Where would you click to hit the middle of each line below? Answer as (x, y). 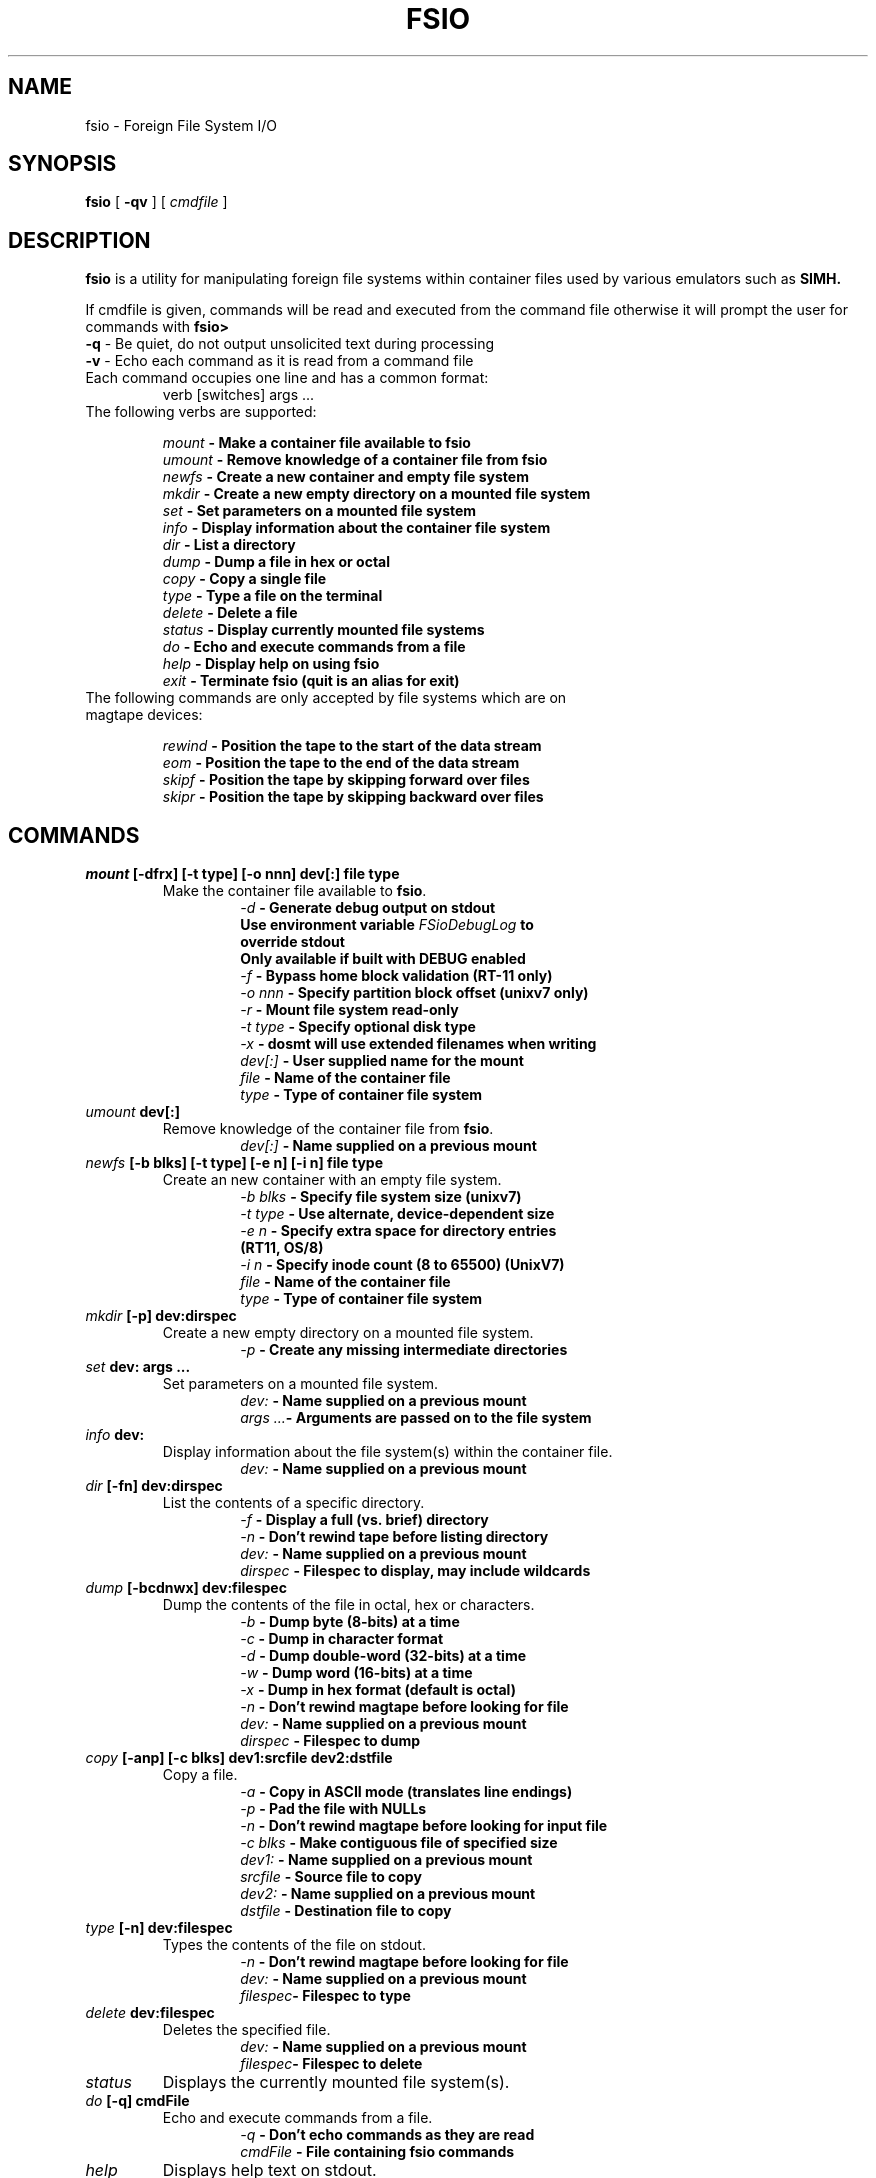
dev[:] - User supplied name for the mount (382, 1061)
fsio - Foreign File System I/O (181, 125)
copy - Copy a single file (244, 579)
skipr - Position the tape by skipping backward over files (353, 797)
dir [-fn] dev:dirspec (154, 1486)
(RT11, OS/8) (282, 1248)
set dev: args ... (138, 1367)
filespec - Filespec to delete (331, 2064)
